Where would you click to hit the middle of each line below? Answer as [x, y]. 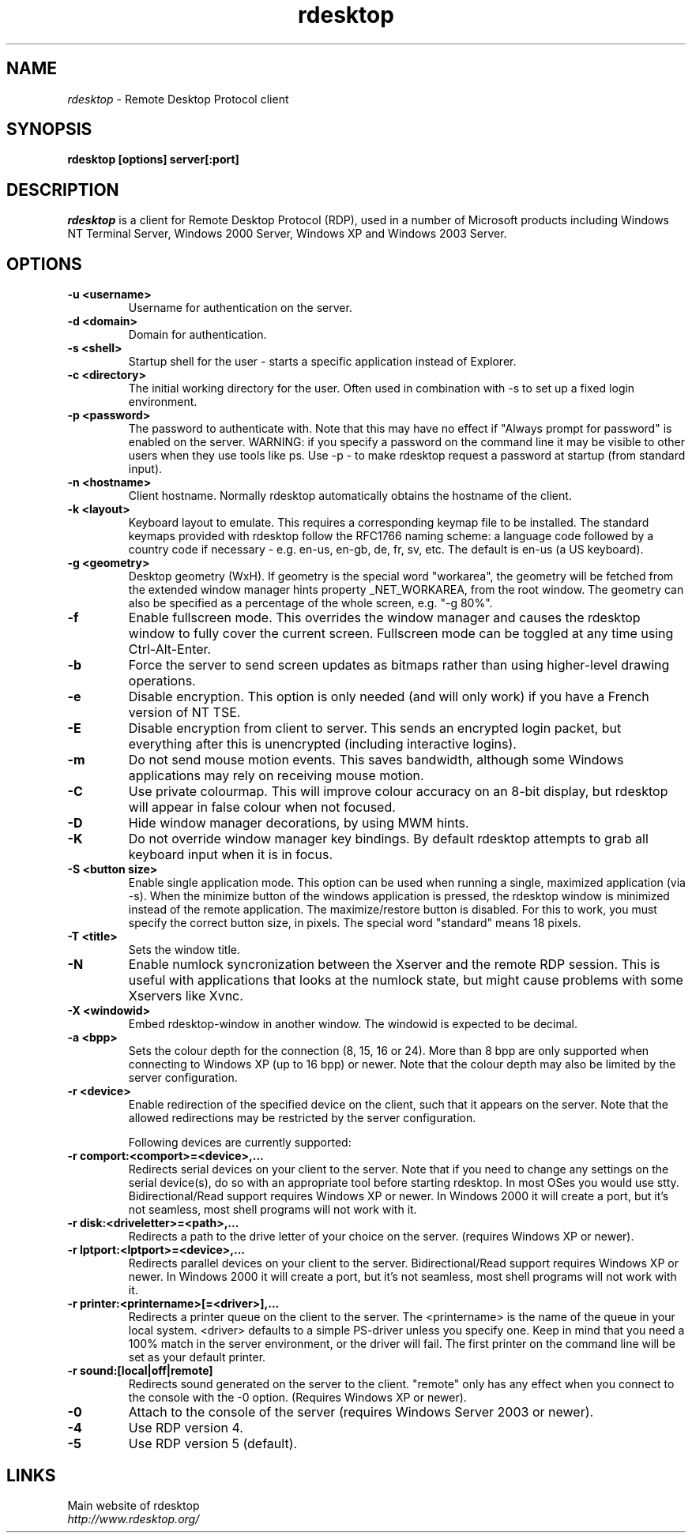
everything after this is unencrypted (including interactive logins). [322, 744]
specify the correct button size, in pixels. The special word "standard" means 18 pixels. [355, 923]
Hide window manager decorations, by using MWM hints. [299, 823]
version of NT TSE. [184, 713]
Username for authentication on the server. [240, 308]
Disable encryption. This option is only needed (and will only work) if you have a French [389, 697]
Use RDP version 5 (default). [213, 1444]
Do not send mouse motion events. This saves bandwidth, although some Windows [376, 760]
